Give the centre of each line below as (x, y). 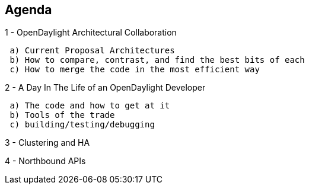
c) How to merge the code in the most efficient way (135, 70)
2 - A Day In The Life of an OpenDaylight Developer (105, 88)
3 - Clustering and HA (47, 143)
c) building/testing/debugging (82, 125)
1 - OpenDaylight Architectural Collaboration (91, 33)
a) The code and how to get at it (90, 106)
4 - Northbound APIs (45, 161)
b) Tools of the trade (62, 115)
